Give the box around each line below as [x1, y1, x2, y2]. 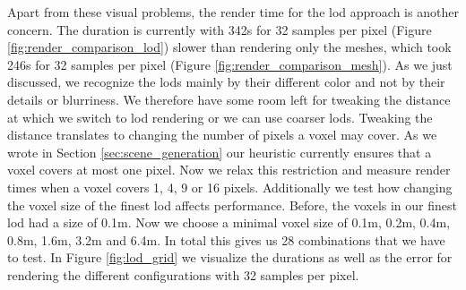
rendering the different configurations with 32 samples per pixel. [7, 265, 359, 284]
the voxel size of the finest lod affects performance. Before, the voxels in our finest [7, 195, 457, 214]
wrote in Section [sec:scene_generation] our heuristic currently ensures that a [7, 142, 432, 161]
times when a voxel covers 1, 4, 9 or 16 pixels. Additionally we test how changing [7, 177, 453, 196]
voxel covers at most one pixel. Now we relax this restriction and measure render [7, 160, 451, 179]
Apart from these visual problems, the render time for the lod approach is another [7, 3, 459, 21]
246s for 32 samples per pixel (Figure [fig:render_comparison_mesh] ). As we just [7, 55, 453, 73]
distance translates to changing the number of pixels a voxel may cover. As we [7, 125, 437, 144]
